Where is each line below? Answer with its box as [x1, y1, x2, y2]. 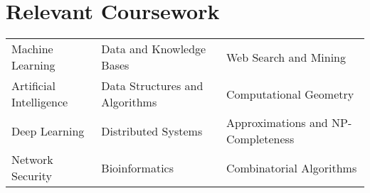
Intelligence [11, 94, 68, 111]
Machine [11, 40, 53, 57]
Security [11, 167, 52, 184]
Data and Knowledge [101, 40, 206, 57]
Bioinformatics [101, 159, 174, 176]
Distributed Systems [101, 122, 203, 139]
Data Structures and [101, 77, 203, 94]
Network [11, 151, 53, 168]
